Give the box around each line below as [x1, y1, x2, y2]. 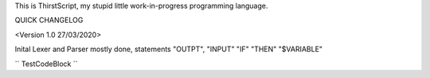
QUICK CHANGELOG [14, 16, 84, 25]
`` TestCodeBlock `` [14, 59, 79, 69]
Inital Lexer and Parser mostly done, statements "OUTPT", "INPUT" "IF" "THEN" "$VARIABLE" [14, 44, 322, 54]
